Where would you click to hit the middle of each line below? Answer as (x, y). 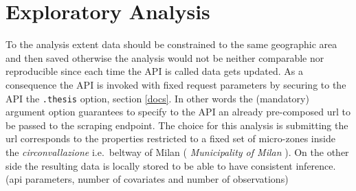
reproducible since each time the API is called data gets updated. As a (154, 71)
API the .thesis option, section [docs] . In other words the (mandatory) (157, 98)
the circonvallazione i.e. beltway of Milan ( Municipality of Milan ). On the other (177, 151)
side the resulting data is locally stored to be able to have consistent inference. (171, 165)
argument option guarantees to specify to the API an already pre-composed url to (178, 112)
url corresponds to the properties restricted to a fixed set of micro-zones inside (170, 138)
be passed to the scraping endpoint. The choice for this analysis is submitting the (177, 125)
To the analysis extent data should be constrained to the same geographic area (171, 44)
